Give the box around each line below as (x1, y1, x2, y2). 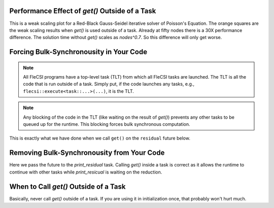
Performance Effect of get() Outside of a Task (9, 7, 156, 15)
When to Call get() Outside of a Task (9, 182, 126, 191)
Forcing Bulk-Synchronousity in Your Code (9, 48, 147, 56)
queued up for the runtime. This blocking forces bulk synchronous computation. (23, 121, 190, 127)
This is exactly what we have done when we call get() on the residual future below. (9, 135, 190, 142)
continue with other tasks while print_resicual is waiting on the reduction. (9, 169, 162, 175)
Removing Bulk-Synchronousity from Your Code (9, 149, 165, 157)
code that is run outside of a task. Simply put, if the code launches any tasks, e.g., (23, 81, 195, 87)
